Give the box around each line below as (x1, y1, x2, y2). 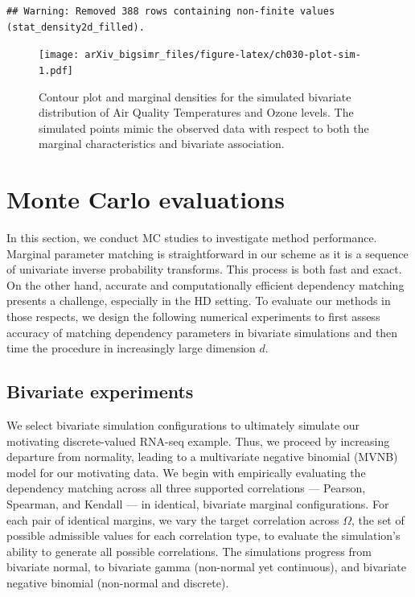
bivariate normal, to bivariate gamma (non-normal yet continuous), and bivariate (6, 558, 406, 575)
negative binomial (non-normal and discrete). (6, 574, 229, 591)
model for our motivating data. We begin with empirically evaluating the (6, 463, 366, 480)
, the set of (351, 511, 405, 528)
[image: (39, 49, 80, 61)
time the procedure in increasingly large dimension (6, 340, 256, 356)
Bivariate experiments (6, 379, 194, 404)
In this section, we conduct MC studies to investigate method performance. (6, 229, 377, 245)
